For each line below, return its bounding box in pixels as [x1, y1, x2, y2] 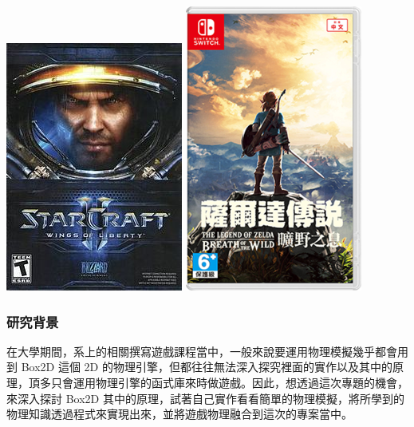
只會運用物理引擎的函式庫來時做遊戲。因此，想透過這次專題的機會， [50, 374, 408, 390]
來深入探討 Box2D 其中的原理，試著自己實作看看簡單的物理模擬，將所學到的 [6, 389, 404, 406]
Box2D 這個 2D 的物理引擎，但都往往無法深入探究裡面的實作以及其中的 [21, 358, 392, 375]
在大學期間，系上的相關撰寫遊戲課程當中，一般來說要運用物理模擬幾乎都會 [6, 342, 397, 359]
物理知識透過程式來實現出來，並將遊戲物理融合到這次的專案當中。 [6, 405, 353, 422]
